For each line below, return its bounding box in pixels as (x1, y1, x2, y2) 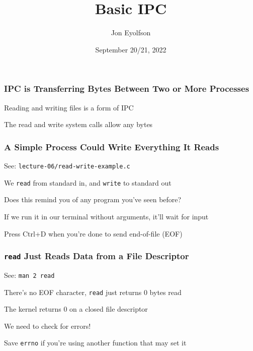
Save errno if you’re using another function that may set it (4, 337, 187, 348)
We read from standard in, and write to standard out (4, 177, 172, 188)
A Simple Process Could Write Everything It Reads (4, 140, 219, 153)
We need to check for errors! (4, 320, 91, 331)
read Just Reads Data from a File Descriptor (4, 250, 189, 262)
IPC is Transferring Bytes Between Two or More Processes (4, 82, 249, 95)
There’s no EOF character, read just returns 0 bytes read (4, 286, 182, 297)
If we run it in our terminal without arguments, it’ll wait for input (4, 211, 209, 221)
